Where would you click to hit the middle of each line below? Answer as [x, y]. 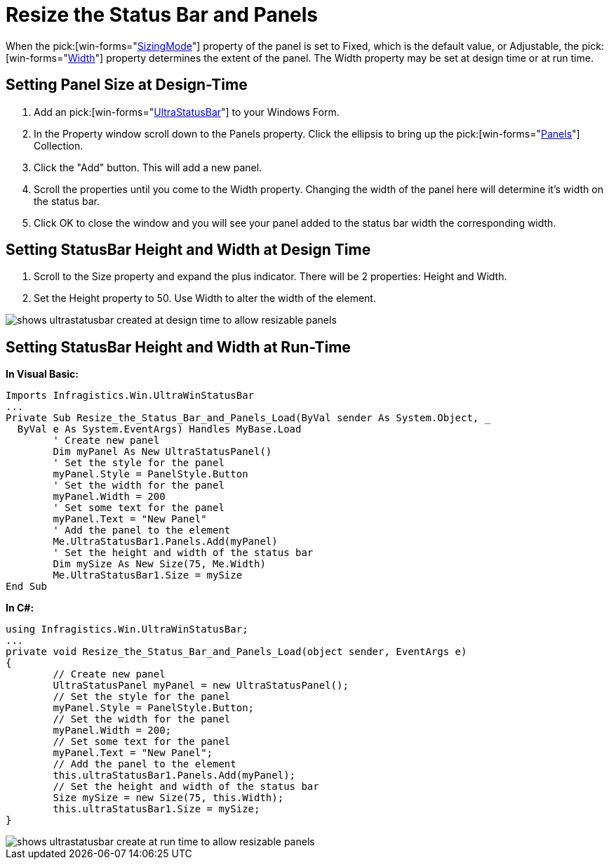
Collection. [59, 145]
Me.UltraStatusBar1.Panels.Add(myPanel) [165, 542]
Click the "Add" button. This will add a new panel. [148, 167]
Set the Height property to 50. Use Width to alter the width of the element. [205, 298]
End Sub [27, 587]
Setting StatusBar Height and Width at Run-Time [178, 347]
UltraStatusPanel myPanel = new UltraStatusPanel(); [201, 686]
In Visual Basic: [42, 374]
